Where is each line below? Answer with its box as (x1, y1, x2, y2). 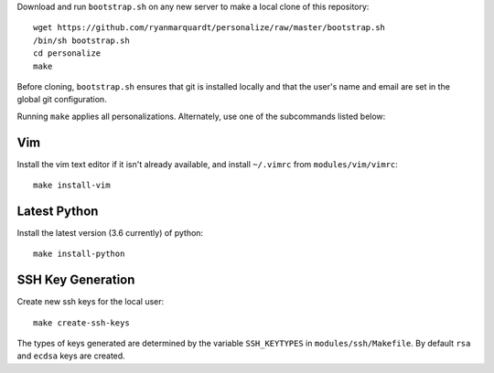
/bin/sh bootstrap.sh (33, 35, 130, 46)
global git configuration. (16, 94, 107, 105)
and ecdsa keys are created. (16, 350, 125, 361)
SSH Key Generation (16, 272, 135, 288)
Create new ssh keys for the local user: (16, 296, 165, 307)
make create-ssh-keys (33, 317, 130, 328)
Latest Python (16, 203, 99, 218)
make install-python (33, 249, 125, 260)
